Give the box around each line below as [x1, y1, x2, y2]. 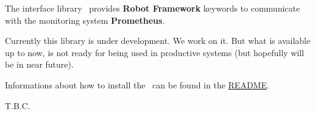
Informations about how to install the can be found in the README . [5, 78, 269, 91]
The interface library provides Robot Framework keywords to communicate [5, 2, 300, 14]
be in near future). [5, 58, 74, 71]
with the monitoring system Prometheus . [5, 13, 165, 26]
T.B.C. [5, 99, 30, 112]
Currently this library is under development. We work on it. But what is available [5, 34, 311, 47]
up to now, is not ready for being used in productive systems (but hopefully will [5, 46, 304, 59]
